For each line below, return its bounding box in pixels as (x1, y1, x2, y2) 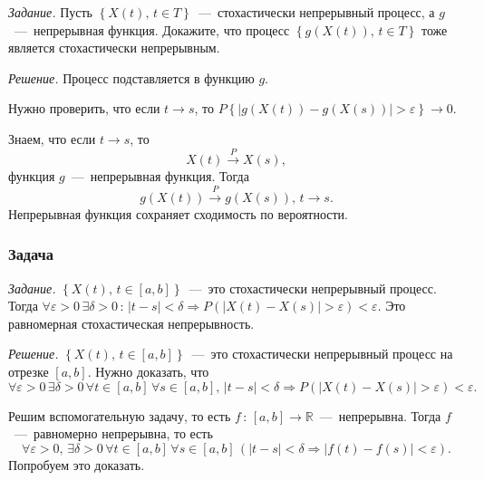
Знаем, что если (8, 129, 96, 148)
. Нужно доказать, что (87, 361, 209, 380)
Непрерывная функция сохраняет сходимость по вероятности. (8, 204, 349, 223)
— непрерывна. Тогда (319, 406, 441, 425)
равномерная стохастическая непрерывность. (8, 313, 255, 332)
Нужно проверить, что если (8, 99, 160, 118)
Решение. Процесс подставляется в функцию (8, 68, 255, 87)
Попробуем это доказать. (8, 455, 145, 474)
